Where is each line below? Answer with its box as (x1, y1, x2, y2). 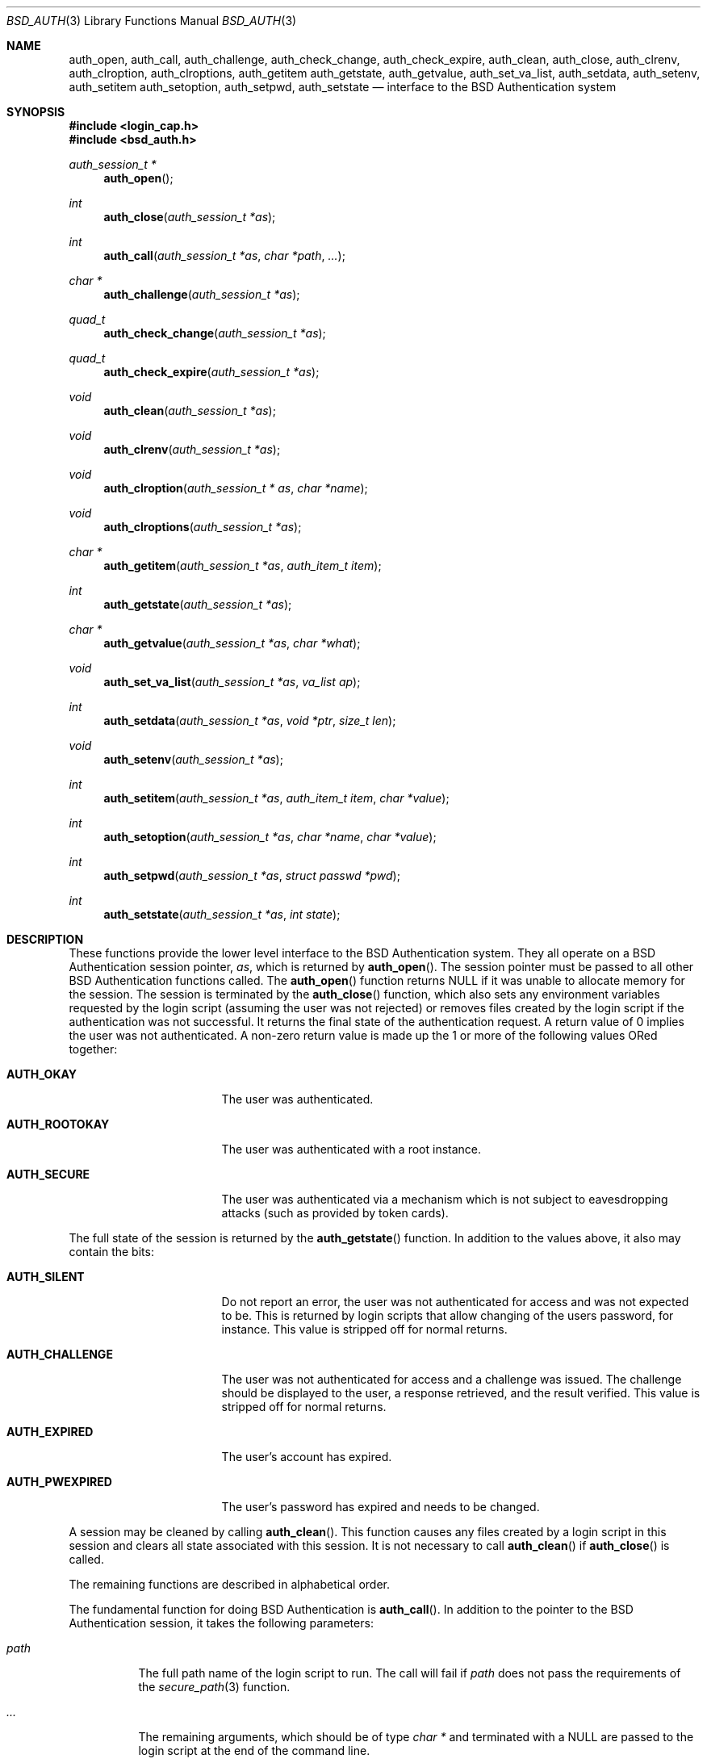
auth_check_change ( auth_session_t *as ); (103, 326, 326, 340)
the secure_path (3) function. (138, 1680, 291, 1694)
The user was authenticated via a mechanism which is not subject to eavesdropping (221, 1192, 668, 1206)
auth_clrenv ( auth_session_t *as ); (103, 442, 281, 456)
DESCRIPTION (6, 932, 84, 946)
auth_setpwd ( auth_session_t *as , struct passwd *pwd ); (103, 869, 400, 882)
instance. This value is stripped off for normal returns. (221, 1322, 508, 1336)
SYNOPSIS (6, 105, 65, 119)
